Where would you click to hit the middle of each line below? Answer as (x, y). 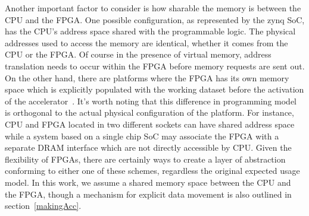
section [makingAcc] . (43, 206)
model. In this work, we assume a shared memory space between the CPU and (148, 182)
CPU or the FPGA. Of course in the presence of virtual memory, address (138, 54)
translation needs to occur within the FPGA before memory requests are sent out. (155, 66)
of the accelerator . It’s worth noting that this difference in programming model (151, 101)
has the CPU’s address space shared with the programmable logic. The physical (150, 31)
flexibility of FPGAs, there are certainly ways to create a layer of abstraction (145, 159)
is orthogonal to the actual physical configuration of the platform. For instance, (149, 112)
